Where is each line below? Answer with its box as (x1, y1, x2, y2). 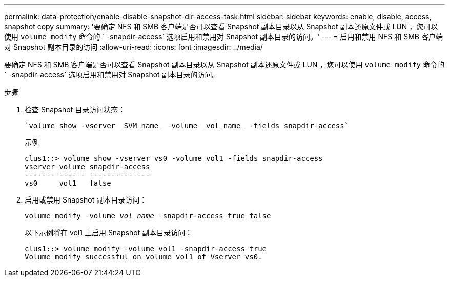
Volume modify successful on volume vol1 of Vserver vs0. (25, 253, 262, 261)
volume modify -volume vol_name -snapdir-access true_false (25, 212, 271, 220)
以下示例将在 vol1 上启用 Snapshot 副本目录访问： (25, 228, 193, 237)
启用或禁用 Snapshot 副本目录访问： (25, 195, 147, 204)
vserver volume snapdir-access (25, 163, 150, 171)
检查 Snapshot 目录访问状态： (25, 105, 126, 114)
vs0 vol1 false (25, 179, 111, 187)
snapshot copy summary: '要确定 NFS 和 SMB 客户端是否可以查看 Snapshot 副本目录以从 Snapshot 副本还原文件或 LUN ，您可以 (4, 22, 438, 31)
